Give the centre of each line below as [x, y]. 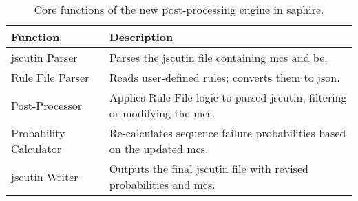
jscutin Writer [45, 176]
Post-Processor [47, 105]
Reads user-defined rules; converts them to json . [224, 77]
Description [141, 37]
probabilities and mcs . [162, 184]
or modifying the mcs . [162, 113]
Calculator [36, 149]
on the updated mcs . [159, 149]
